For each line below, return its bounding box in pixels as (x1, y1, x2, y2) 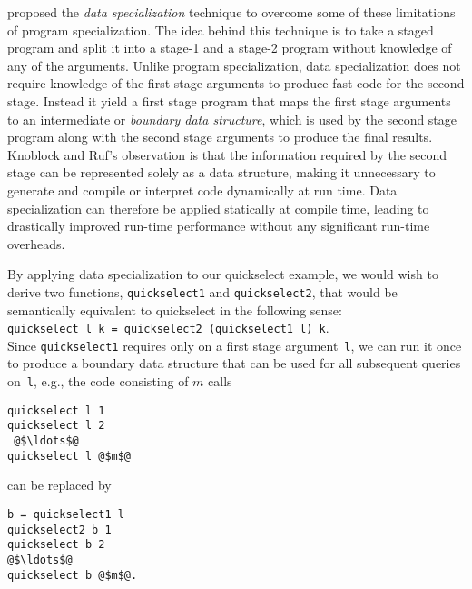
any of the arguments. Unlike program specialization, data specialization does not (7, 55, 461, 75)
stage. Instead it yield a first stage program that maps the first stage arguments (7, 91, 451, 110)
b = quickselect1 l (7, 507, 124, 521)
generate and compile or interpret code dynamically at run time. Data (7, 180, 398, 199)
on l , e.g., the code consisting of (7, 372, 189, 391)
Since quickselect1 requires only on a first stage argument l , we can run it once (7, 335, 462, 354)
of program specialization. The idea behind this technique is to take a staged (7, 20, 434, 39)
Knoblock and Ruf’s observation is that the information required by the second (7, 145, 447, 164)
